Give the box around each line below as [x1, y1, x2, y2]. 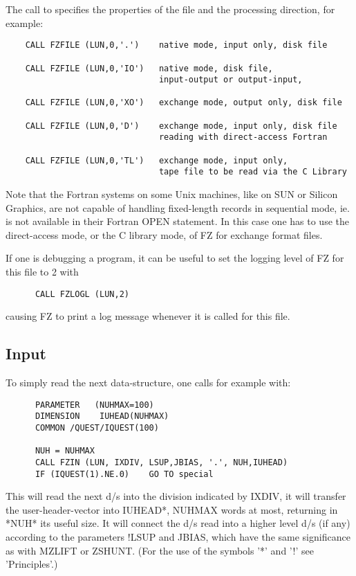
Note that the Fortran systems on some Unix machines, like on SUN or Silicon [6, 187, 338, 201]
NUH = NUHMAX [35, 446, 95, 456]
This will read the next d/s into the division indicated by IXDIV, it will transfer [6, 489, 346, 503]
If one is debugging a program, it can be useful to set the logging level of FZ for [6, 251, 344, 265]
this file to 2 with [6, 264, 79, 279]
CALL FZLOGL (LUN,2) [35, 289, 129, 299]
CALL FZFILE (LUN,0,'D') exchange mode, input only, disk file [25, 120, 337, 131]
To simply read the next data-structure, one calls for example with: [6, 375, 291, 390]
